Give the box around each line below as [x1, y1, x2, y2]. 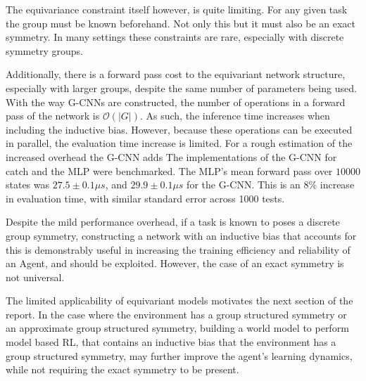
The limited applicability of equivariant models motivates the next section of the [6, 293, 353, 308]
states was [6, 177, 50, 192]
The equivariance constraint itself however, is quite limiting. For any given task [6, 2, 348, 16]
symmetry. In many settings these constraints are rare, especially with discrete [6, 30, 344, 44]
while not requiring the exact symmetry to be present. [6, 362, 239, 377]
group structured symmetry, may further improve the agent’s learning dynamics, [6, 348, 353, 363]
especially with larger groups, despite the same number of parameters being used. [6, 80, 357, 95]
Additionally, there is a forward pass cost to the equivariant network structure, [6, 67, 346, 82]
